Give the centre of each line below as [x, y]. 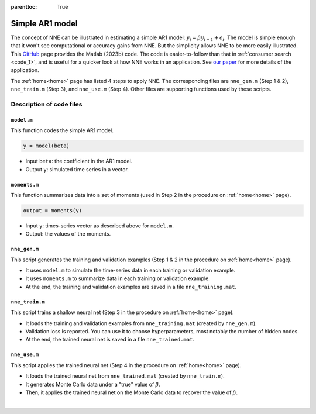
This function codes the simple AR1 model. [62, 130]
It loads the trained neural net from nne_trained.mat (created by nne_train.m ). [125, 376]
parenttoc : [24, 7]
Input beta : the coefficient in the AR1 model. [79, 161]
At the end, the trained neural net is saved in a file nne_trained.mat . [110, 340]
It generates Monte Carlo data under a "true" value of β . [93, 384]
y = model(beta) [47, 146]
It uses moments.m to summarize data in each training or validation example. [118, 278]
